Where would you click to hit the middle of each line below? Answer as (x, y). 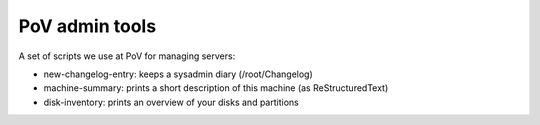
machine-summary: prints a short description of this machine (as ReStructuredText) (216, 88)
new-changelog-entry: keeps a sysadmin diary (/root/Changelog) (178, 74)
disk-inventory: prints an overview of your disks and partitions (171, 102)
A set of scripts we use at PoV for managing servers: (127, 56)
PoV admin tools (87, 26)
